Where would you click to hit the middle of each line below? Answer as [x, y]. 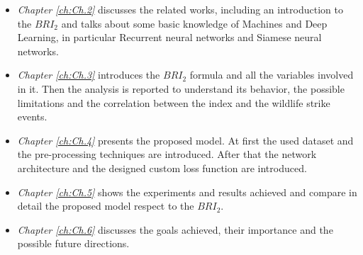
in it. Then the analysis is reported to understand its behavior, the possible [181, 88]
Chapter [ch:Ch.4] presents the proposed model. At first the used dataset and [185, 140]
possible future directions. [73, 243]
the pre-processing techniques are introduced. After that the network [167, 154]
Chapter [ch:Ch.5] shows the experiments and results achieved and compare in [187, 192]
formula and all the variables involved [272, 75]
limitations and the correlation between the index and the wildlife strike [174, 102]
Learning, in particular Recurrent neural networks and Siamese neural [169, 37]
